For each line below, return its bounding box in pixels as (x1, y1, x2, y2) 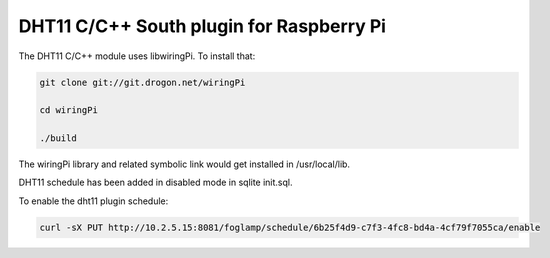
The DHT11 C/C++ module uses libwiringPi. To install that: (18, 50, 256, 62)
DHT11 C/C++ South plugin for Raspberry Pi (18, 15, 387, 37)
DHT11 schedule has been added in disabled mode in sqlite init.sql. (18, 176, 294, 189)
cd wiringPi (39, 105, 99, 116)
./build (39, 133, 77, 144)
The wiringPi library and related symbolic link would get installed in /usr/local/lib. (18, 158, 350, 170)
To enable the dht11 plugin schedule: (18, 195, 169, 207)
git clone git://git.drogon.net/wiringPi (39, 76, 246, 88)
